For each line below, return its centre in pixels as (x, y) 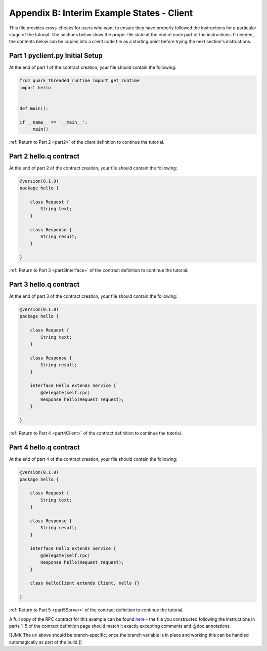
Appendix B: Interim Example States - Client (101, 13)
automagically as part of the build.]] (45, 642)
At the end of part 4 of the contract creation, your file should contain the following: (93, 459)
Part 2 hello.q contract (44, 156)
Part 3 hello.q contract (44, 284)
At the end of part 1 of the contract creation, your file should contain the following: (93, 67)
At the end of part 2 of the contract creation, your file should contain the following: (93, 168)
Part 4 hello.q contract (44, 448)
